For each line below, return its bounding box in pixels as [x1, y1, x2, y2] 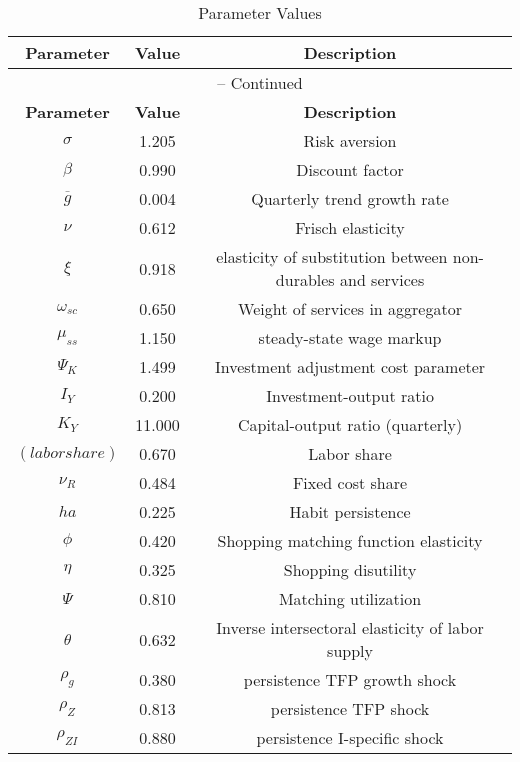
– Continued [217, 71, 303, 94]
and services [340, 268, 425, 291]
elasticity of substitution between [216, 245, 448, 268]
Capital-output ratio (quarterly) [237, 413, 463, 436]
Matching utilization [278, 587, 422, 610]
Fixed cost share [292, 471, 408, 494]
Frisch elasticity [295, 216, 405, 239]
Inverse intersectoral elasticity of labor [216, 616, 484, 639]
